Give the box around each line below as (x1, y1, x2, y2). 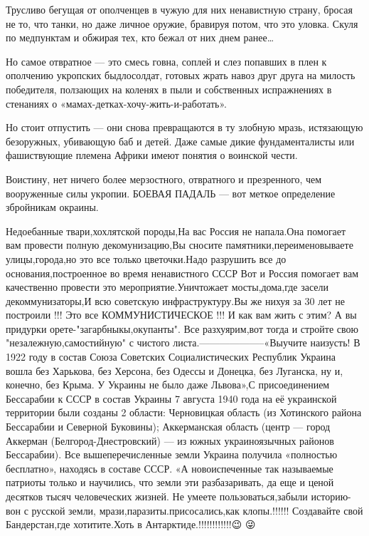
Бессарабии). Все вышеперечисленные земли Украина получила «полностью (6, 447, 338, 462)
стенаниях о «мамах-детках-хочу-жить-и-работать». (6, 96, 227, 110)
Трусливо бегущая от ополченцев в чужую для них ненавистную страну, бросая (6, 2, 353, 16)
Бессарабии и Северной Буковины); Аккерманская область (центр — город (6, 419, 331, 434)
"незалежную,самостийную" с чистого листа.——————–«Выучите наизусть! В (6, 335, 360, 350)
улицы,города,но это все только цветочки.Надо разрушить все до (6, 251, 287, 266)
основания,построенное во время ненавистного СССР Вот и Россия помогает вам (6, 265, 359, 280)
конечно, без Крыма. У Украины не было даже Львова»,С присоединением (6, 377, 330, 392)
